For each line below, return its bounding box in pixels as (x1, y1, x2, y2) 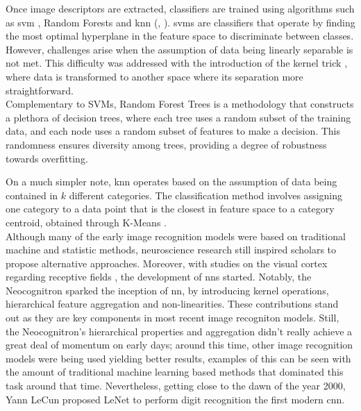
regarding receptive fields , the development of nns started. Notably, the (6, 269, 312, 284)
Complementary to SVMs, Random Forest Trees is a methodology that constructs (6, 97, 354, 111)
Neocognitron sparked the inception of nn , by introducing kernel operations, (6, 283, 329, 297)
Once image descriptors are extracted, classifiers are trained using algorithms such (6, 1, 355, 15)
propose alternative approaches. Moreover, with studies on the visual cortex (6, 255, 328, 270)
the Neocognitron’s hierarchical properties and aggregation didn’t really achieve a (6, 324, 353, 338)
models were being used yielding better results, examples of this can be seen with (6, 351, 351, 365)
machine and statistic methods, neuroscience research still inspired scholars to (6, 242, 337, 257)
